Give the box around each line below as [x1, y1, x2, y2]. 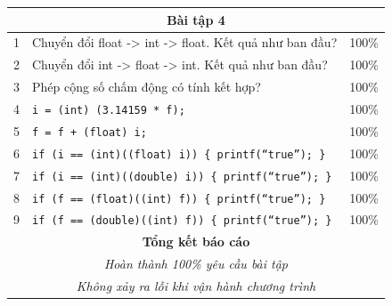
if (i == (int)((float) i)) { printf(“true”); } [32, 148, 326, 161]
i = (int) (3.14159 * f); [32, 103, 185, 117]
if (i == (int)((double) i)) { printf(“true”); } [32, 170, 332, 183]
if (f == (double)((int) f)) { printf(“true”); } [32, 214, 332, 228]
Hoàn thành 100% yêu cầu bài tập [103, 254, 289, 273]
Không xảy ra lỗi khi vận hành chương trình [76, 277, 316, 294]
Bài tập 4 [167, 10, 225, 28]
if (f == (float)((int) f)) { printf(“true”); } [32, 192, 326, 205]
